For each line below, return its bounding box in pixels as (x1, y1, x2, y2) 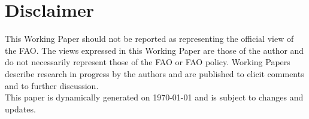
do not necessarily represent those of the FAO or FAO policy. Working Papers (5, 56, 290, 68)
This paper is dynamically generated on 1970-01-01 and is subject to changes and (5, 91, 304, 103)
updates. (5, 102, 36, 115)
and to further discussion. (5, 79, 99, 91)
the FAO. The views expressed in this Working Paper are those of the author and (5, 44, 304, 56)
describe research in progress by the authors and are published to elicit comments (5, 67, 304, 80)
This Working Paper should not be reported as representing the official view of (5, 32, 294, 45)
